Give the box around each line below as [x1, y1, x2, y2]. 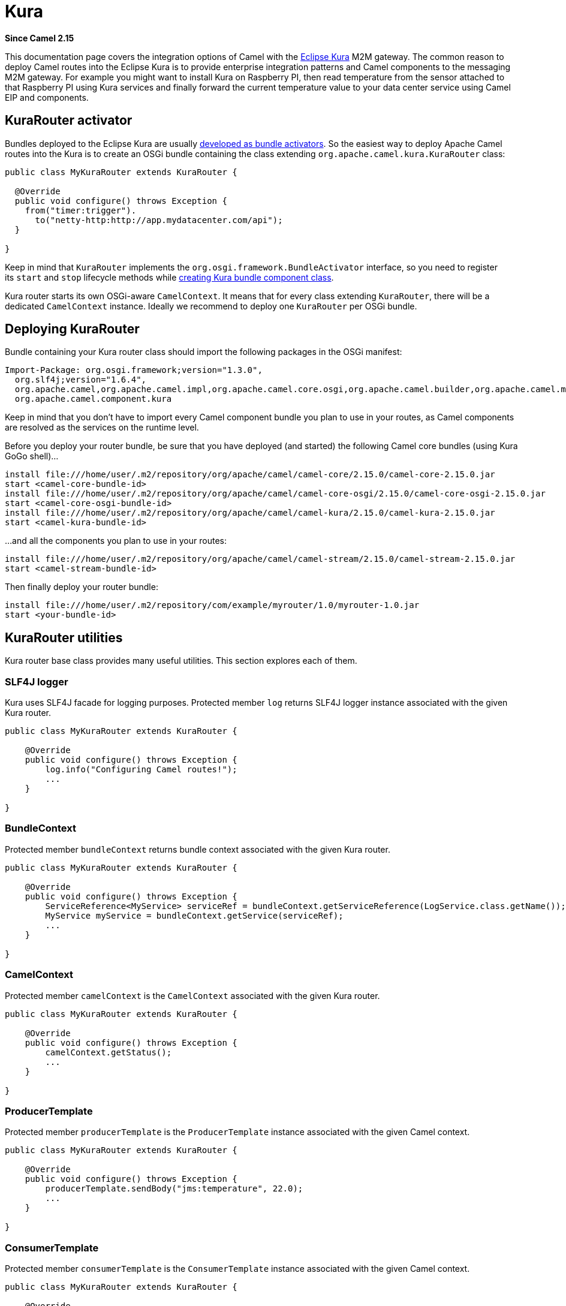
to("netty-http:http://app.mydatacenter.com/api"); [35, 215, 283, 225]
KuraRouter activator [5, 113, 133, 128]
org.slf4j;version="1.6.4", [14, 375, 147, 385]
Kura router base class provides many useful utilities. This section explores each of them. [5, 655, 357, 666]
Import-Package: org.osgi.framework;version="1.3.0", [5, 365, 263, 375]
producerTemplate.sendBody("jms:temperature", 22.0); [45, 1184, 303, 1194]
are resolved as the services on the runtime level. [5, 422, 199, 433]
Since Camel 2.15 [5, 32, 74, 43]
